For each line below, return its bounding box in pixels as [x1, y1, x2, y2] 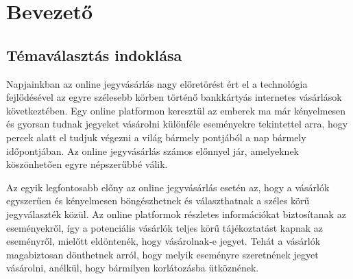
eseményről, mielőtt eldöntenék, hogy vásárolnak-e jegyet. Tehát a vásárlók [6, 234, 321, 248]
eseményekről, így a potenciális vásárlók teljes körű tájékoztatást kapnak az [6, 220, 324, 234]
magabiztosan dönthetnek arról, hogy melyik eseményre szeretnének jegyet [6, 247, 319, 261]
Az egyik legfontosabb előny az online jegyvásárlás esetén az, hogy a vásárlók [6, 180, 330, 194]
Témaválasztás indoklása [6, 44, 182, 65]
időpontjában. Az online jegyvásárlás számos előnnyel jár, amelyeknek [6, 143, 299, 158]
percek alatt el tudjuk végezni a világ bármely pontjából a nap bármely [6, 130, 306, 144]
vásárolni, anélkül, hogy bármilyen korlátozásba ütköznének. [6, 260, 259, 275]
